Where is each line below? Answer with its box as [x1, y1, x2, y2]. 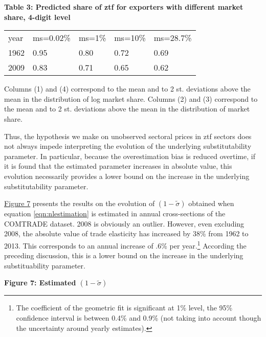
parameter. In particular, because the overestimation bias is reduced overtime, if [4, 150, 255, 161]
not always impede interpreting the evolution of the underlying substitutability [4, 141, 252, 151]
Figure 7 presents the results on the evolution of [4, 198, 155, 209]
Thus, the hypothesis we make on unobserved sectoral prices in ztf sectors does [4, 130, 252, 141]
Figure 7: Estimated [4, 277, 76, 288]
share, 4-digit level [4, 11, 71, 22]
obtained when [188, 198, 234, 209]
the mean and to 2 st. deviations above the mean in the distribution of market [4, 103, 250, 114]
